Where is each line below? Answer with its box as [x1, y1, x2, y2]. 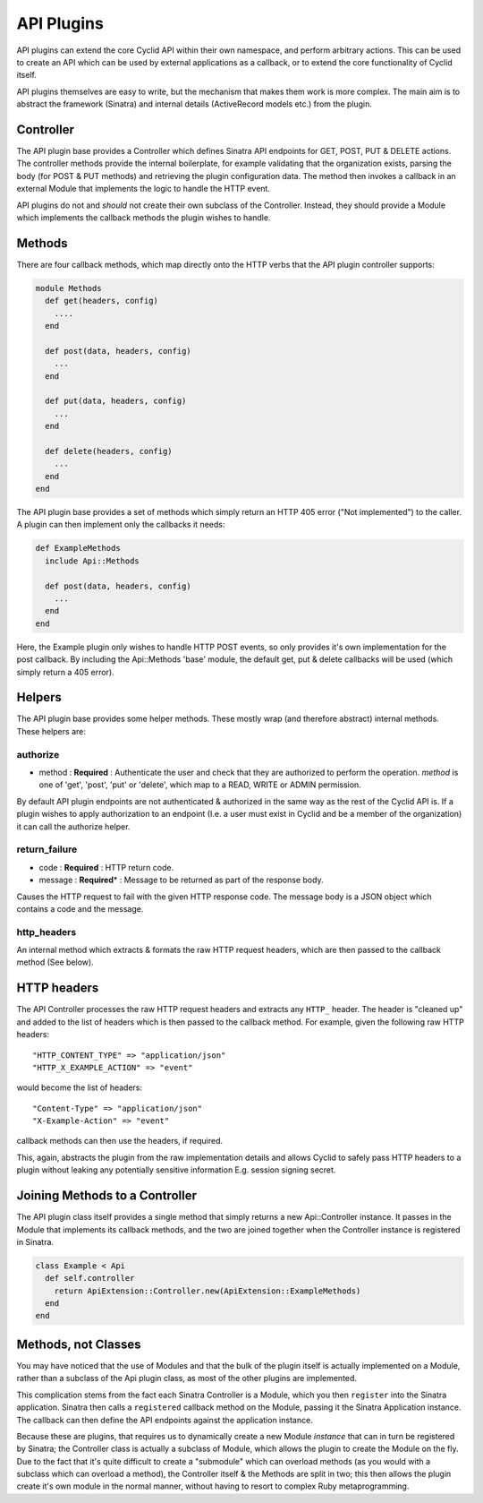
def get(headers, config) [45, 296, 158, 306]
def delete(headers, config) [45, 446, 174, 456]
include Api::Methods [45, 555, 140, 566]
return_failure [16, 843, 78, 855]
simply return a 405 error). [16, 666, 115, 677]
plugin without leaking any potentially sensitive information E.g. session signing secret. [16, 1164, 336, 1175]
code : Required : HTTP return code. [38, 862, 174, 872]
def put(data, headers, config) [45, 396, 187, 407]
